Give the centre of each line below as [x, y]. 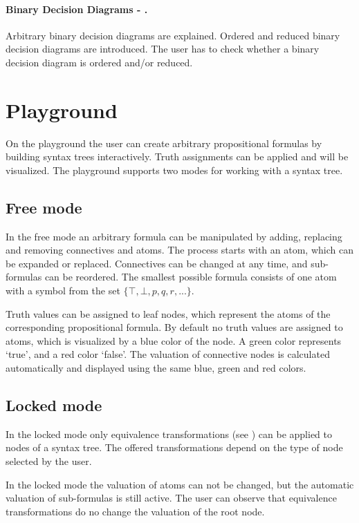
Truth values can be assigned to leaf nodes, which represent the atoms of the [168, 313]
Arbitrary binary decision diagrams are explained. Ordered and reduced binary [173, 35]
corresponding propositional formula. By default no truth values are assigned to [174, 327]
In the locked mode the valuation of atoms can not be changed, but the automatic [180, 484]
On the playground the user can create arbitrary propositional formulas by [164, 143]
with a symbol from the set [63, 291]
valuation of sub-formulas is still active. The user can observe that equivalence [171, 498]
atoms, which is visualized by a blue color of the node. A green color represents [174, 340]
